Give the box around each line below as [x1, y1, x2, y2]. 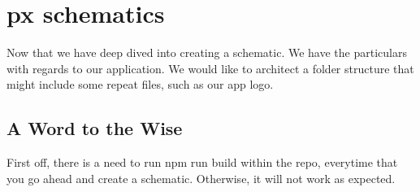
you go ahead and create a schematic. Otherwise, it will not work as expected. [6, 169, 396, 186]
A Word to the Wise [6, 116, 183, 141]
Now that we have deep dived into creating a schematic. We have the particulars [6, 44, 407, 61]
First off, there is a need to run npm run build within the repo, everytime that [6, 154, 398, 171]
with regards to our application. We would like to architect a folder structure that [6, 59, 414, 76]
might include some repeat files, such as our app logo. [6, 76, 274, 93]
